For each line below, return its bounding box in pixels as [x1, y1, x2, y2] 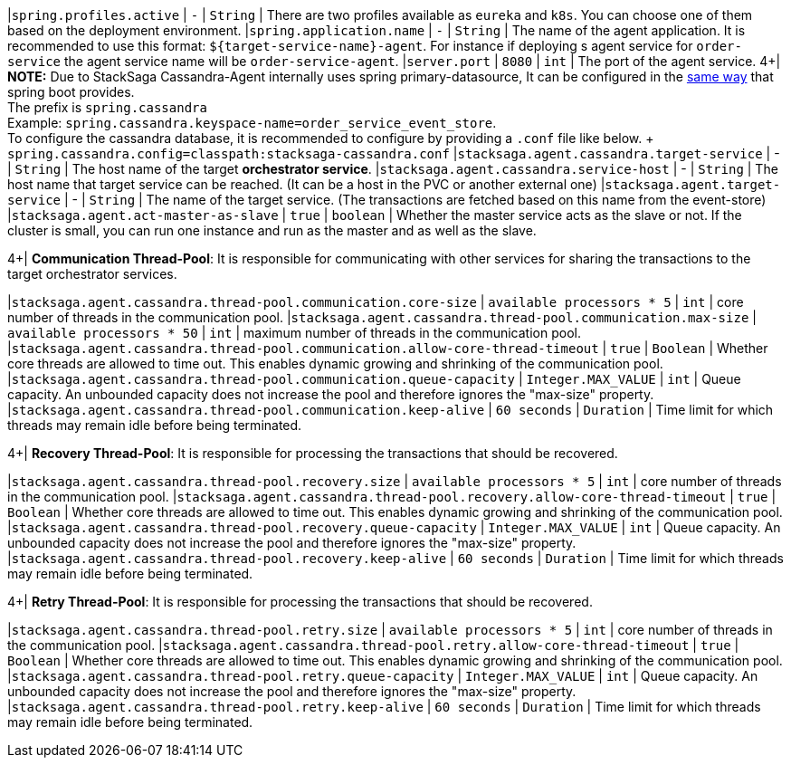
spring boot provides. [7, 84, 135, 100]
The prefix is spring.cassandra [7, 100, 207, 115]
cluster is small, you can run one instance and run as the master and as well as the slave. [7, 223, 537, 238]
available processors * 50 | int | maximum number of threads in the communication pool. [7, 325, 581, 340]
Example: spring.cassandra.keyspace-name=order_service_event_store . [7, 115, 497, 130]
